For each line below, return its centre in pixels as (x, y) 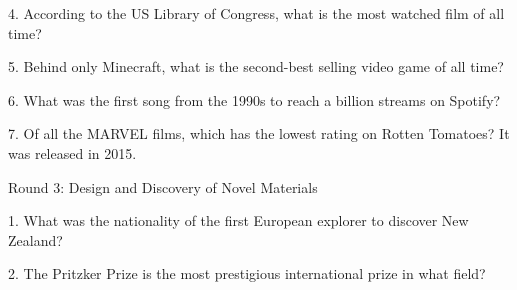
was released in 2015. (72, 152)
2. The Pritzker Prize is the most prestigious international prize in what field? (247, 273)
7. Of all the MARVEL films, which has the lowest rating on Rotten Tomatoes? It (259, 133)
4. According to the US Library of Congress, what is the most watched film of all (256, 13)
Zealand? (35, 239)
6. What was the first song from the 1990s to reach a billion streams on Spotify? (254, 99)
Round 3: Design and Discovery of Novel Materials (163, 186)
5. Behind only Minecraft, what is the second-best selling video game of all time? (256, 66)
